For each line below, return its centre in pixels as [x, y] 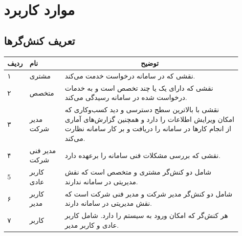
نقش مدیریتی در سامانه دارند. [108, 203]
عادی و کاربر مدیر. [92, 225]
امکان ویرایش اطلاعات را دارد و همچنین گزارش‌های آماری [150, 119]
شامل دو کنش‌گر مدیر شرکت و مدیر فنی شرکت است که [149, 193]
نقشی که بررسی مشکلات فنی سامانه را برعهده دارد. [143, 155]
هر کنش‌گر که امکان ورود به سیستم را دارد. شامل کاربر [146, 215]
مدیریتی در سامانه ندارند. [101, 181]
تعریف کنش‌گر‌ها [40, 40]
